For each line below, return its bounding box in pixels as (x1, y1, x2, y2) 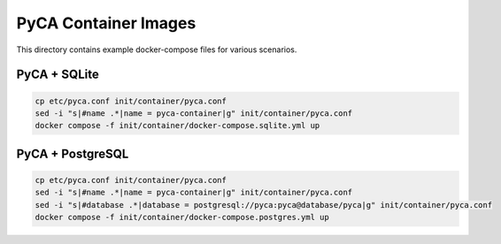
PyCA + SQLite (16, 67, 99, 82)
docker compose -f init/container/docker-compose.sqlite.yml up (35, 120, 320, 131)
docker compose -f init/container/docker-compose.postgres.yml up (35, 212, 329, 223)
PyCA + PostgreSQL (16, 146, 129, 161)
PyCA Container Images (16, 13, 197, 33)
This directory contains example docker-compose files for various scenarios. (16, 44, 297, 55)
